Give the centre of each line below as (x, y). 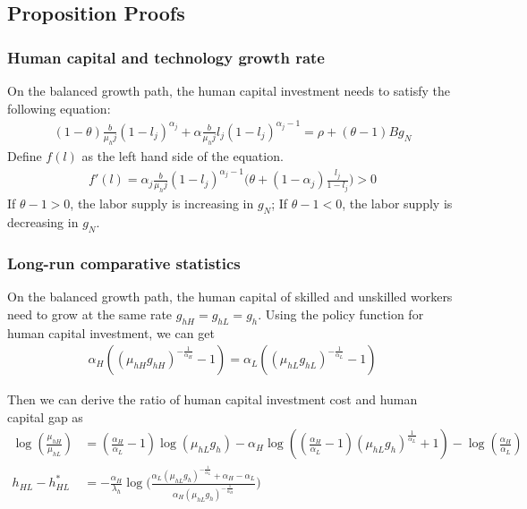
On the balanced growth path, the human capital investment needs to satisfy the (229, 90)
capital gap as (45, 416)
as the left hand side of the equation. (183, 155)
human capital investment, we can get (111, 332)
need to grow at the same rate (90, 314)
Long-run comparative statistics (124, 263)
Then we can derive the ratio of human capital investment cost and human (212, 399)
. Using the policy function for (341, 314)
